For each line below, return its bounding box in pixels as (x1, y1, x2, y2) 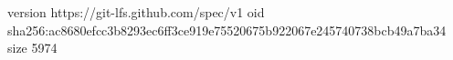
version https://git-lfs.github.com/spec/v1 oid (7, 3, 265, 21)
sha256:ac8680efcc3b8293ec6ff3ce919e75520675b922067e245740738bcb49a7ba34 (7, 20, 447, 39)
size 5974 (7, 38, 58, 57)
